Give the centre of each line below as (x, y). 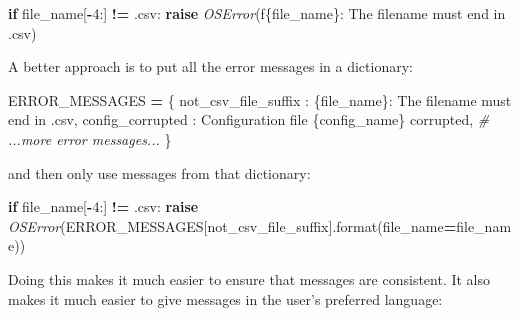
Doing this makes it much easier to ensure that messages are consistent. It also (249, 278)
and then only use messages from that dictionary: (159, 172)
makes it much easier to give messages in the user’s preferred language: (225, 298)
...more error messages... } (90, 138)
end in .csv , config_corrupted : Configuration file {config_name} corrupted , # (249, 119)
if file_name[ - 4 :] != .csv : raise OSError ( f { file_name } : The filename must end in (257, 13)
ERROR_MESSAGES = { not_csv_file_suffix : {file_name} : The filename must (260, 99)
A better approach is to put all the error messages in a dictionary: (210, 66)
